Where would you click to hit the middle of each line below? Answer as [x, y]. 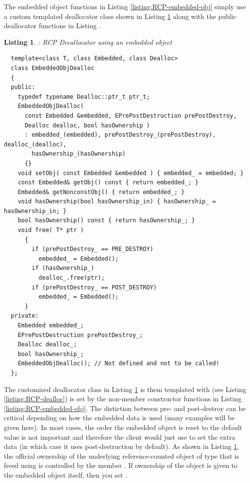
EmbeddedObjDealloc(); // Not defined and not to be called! [118, 364]
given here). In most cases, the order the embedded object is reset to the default [123, 427]
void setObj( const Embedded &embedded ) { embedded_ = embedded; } [131, 173]
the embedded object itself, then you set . [66, 474]
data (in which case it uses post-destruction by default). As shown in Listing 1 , [122, 446]
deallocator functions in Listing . [52, 26]
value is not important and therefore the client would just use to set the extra [120, 437]
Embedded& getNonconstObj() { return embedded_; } [101, 192]
